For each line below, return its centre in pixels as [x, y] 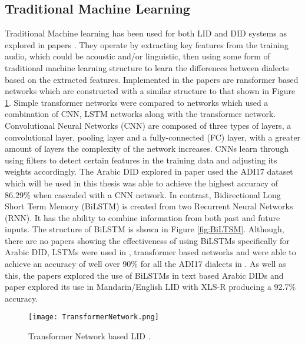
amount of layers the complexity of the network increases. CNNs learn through [147, 148]
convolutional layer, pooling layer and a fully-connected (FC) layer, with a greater [153, 137]
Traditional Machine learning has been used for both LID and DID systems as [146, 33]
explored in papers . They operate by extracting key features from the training [147, 44]
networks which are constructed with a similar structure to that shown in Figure [150, 91]
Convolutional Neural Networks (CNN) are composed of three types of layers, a [148, 125]
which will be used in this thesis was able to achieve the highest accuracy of [142, 183]
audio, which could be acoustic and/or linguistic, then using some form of [137, 56]
